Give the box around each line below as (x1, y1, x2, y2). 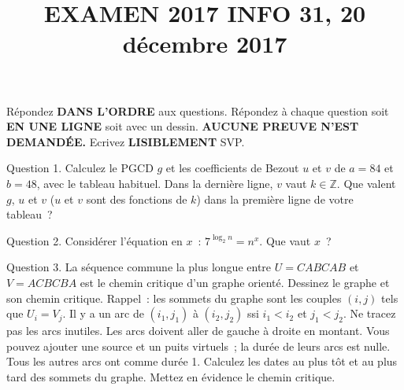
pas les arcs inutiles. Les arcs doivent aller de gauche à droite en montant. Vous (6, 322, 390, 339)
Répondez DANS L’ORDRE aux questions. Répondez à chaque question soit (6, 102, 389, 119)
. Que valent (336, 175, 396, 191)
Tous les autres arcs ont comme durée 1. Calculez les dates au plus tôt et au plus (6, 353, 398, 370)
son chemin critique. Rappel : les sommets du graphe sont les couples (6, 289, 342, 306)
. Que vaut (259, 232, 311, 248)
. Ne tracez (343, 305, 396, 322)
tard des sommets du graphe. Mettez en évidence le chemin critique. (6, 368, 335, 384)
